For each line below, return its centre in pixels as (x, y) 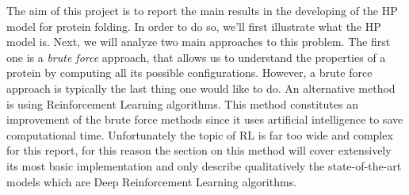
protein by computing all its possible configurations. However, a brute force (189, 73)
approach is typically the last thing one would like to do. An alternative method (201, 88)
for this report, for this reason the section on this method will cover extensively (199, 150)
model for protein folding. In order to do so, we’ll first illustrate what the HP (194, 26)
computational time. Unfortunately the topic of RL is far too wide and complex (200, 134)
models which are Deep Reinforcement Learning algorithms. (152, 181)
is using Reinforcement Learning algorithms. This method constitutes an (182, 103)
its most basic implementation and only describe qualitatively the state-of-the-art (204, 165)
